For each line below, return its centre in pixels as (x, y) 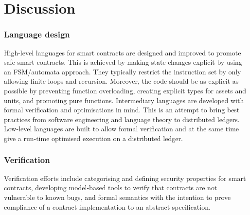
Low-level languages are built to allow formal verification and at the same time (122, 129)
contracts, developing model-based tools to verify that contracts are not (111, 188)
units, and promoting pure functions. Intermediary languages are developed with (124, 100)
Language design (37, 34)
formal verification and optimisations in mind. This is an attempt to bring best (122, 110)
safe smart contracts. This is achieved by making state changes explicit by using (123, 62)
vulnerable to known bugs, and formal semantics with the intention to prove (117, 197)
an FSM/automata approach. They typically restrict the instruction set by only (123, 71)
